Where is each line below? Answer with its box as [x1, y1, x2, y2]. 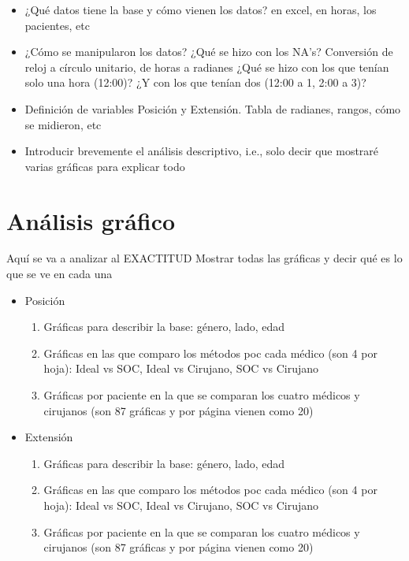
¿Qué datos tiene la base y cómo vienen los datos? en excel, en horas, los [24, 2, 377, 17]
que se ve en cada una [6, 266, 113, 282]
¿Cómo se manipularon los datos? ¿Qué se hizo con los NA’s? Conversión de [24, 43, 393, 60]
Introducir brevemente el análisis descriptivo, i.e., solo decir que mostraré [24, 143, 379, 159]
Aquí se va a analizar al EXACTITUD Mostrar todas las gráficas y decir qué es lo [6, 250, 403, 266]
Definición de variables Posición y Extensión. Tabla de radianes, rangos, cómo [24, 100, 401, 117]
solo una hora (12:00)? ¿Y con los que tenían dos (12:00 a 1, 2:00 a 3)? [24, 74, 366, 91]
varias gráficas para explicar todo [24, 158, 185, 174]
